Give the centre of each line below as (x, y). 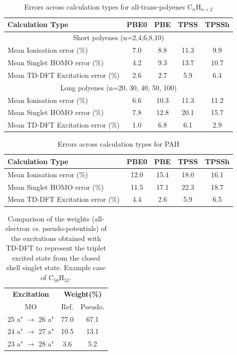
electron (17, 228)
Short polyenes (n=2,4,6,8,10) (118, 37)
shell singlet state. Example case (56, 267)
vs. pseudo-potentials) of (69, 228)
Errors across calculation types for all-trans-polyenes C (108, 7)
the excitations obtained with (56, 238)
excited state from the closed (56, 257)
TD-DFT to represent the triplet (56, 248)
